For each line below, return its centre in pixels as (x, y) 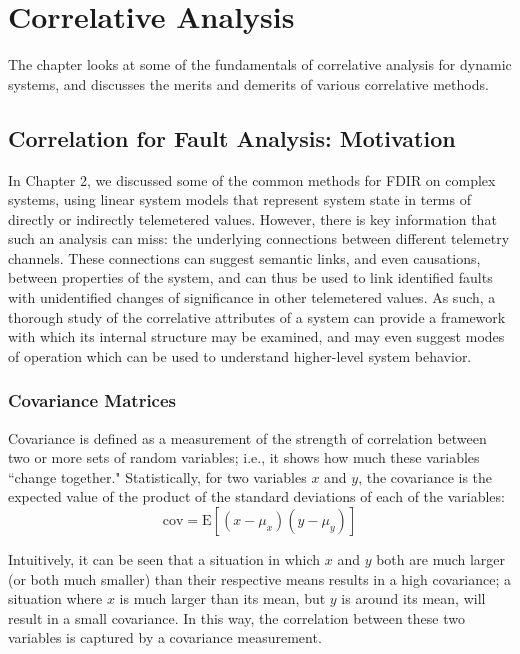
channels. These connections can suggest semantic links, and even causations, (244, 257)
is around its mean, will (413, 598)
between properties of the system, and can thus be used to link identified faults (250, 277)
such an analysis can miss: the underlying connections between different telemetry (259, 238)
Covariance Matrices (92, 400)
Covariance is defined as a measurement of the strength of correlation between (247, 437)
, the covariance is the (425, 476)
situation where (55, 598)
